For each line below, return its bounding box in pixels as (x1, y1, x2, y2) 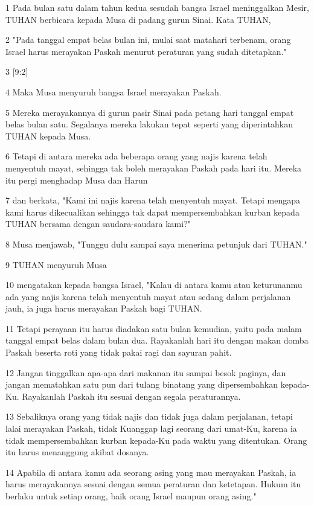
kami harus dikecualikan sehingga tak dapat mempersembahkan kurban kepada (5, 205, 300, 218)
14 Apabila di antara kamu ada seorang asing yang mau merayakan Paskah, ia (5, 466, 296, 478)
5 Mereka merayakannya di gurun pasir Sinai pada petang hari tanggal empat (5, 106, 294, 118)
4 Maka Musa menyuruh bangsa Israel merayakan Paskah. (5, 85, 222, 98)
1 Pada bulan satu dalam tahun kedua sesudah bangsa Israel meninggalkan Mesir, (5, 1, 309, 13)
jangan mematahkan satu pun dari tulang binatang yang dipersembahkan (5, 378, 278, 391)
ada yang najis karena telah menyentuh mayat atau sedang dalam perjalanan (5, 290, 291, 303)
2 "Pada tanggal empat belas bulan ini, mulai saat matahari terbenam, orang (5, 33, 291, 46)
